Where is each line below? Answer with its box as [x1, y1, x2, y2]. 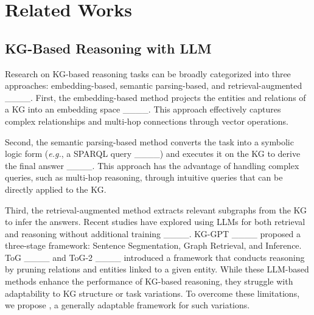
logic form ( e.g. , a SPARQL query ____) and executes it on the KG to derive [5, 147, 301, 160]
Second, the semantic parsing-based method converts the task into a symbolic [5, 135, 294, 148]
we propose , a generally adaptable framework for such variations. [5, 299, 250, 311]
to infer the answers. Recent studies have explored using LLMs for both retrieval [5, 215, 305, 228]
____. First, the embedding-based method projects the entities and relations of [5, 91, 306, 103]
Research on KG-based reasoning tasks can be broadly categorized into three [5, 67, 291, 80]
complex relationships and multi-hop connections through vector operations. [5, 114, 289, 127]
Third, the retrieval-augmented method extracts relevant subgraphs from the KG [5, 203, 307, 216]
